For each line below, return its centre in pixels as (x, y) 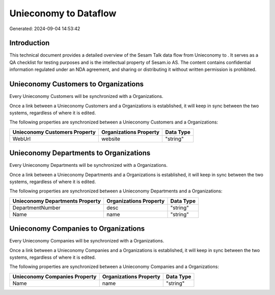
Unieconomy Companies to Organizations (77, 229)
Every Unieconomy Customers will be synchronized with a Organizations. (86, 96)
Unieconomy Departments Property (57, 201)
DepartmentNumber (36, 208)
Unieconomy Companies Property (54, 277)
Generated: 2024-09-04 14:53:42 (45, 29)
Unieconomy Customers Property (54, 132)
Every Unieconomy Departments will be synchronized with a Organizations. (89, 165)
